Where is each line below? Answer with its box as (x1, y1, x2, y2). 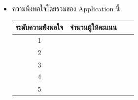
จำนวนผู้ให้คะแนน (70, 22, 117, 33)
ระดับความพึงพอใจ (15, 22, 64, 33)
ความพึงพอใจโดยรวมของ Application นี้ (12, 3, 120, 13)
